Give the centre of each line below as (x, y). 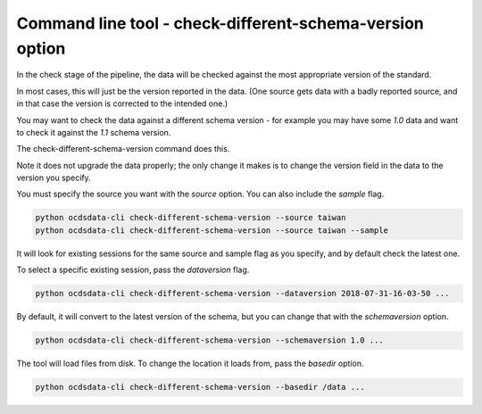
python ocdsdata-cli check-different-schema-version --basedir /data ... (200, 387)
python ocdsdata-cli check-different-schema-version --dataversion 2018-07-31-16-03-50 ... (242, 294)
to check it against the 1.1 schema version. (94, 132)
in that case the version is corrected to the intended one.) (122, 103)
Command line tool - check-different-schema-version (220, 23)
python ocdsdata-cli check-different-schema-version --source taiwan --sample (212, 230)
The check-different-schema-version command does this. (123, 149)
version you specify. (54, 178)
